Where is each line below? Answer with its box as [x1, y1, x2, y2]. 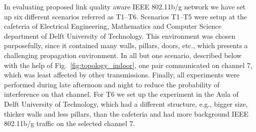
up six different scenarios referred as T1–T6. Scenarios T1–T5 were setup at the [4, 11, 247, 21]
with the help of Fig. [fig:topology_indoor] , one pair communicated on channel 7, [4, 60, 253, 70]
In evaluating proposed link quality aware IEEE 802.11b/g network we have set [4, 1, 246, 11]
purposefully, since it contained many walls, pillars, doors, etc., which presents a [4, 40, 248, 51]
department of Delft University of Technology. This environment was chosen [4, 30, 236, 41]
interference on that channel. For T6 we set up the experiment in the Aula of [4, 89, 239, 99]
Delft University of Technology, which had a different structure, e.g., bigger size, [4, 98, 248, 109]
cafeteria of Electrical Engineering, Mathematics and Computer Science [4, 21, 222, 31]
